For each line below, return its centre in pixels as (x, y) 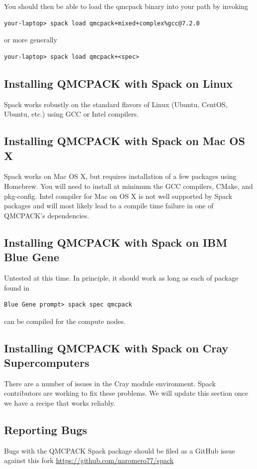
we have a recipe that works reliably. (60, 403)
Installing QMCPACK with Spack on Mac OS (125, 141)
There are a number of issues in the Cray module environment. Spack (110, 383)
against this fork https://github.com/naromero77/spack (89, 460)
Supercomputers (47, 363)
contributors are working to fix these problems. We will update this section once (126, 393)
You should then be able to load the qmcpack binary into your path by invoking (126, 6)
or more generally (31, 40)
